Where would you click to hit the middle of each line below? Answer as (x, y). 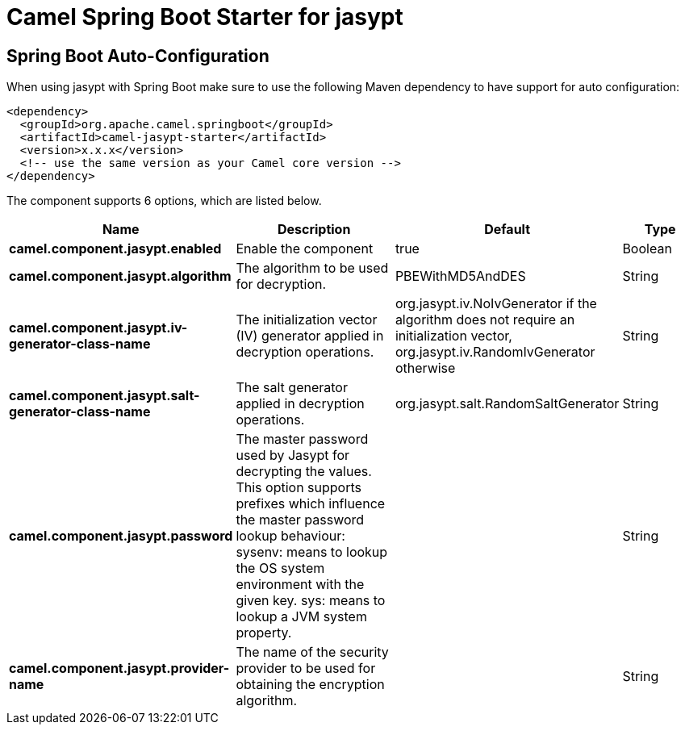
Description (314, 230)
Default (507, 230)
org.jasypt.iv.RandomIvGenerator (495, 352)
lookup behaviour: (290, 536)
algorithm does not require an (485, 320)
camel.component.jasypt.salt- (104, 396)
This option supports (299, 488)
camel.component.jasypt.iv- (98, 328)
